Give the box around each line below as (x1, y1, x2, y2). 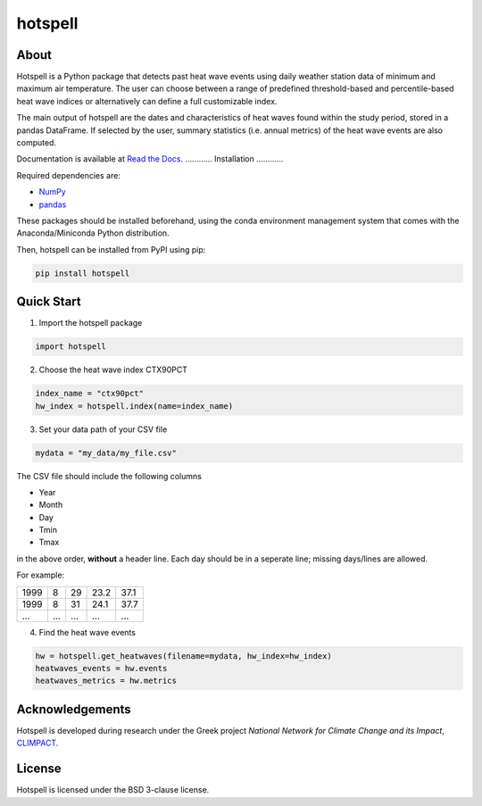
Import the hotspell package (38, 318, 143, 328)
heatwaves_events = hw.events (35, 663, 168, 674)
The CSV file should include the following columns (16, 470, 203, 481)
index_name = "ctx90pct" (35, 388, 145, 399)
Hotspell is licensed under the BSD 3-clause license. (16, 785, 210, 795)
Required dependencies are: (16, 170, 120, 180)
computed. (16, 137, 57, 148)
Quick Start (16, 295, 81, 310)
